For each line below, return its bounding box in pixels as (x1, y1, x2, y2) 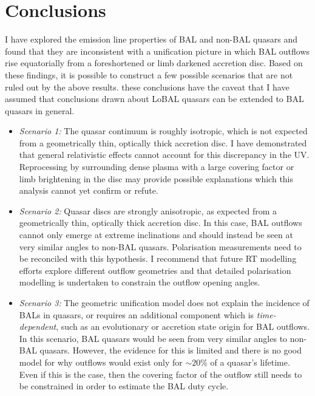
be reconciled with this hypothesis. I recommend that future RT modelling (19, 252, 297, 265)
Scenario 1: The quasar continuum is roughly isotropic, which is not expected (19, 125, 308, 137)
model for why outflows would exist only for (19, 355, 183, 368)
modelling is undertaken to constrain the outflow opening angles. (19, 276, 260, 288)
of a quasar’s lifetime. (210, 355, 290, 368)
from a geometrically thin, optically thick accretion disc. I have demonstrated (19, 136, 307, 149)
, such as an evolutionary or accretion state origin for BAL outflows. (56, 320, 310, 333)
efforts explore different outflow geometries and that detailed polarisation (19, 264, 291, 276)
